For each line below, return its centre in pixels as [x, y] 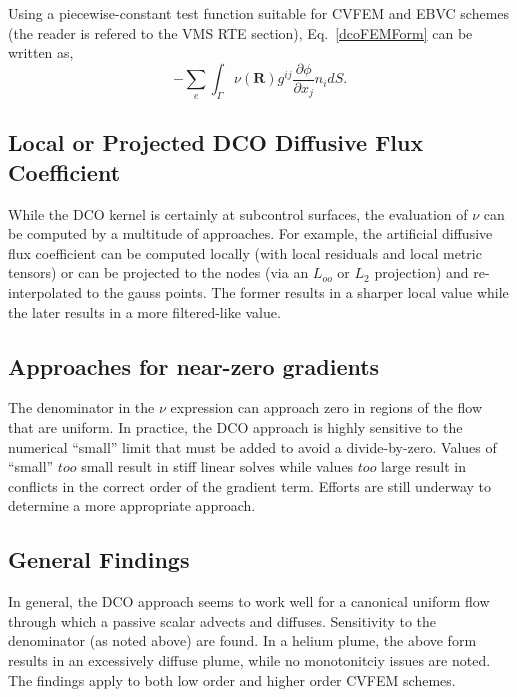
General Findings [99, 559]
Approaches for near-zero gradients [194, 365]
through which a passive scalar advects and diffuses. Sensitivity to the [222, 620]
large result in [424, 466]
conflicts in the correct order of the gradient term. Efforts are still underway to [249, 485]
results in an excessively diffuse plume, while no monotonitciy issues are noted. [249, 659]
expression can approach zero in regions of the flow [326, 407]
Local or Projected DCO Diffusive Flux [216, 142]
